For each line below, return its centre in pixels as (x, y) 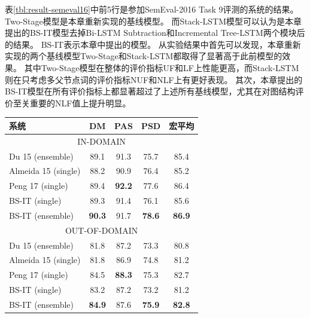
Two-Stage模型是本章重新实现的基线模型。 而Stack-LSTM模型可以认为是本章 (154, 21)
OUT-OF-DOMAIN (101, 230)
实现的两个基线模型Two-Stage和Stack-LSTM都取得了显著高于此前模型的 (144, 56)
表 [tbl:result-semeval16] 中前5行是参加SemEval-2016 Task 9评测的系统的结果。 (152, 9)
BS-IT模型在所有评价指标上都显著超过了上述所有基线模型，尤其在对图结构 (150, 91)
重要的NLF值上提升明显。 (80, 103)
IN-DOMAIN (101, 141)
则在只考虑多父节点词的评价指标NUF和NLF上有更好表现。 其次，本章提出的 (154, 79)
